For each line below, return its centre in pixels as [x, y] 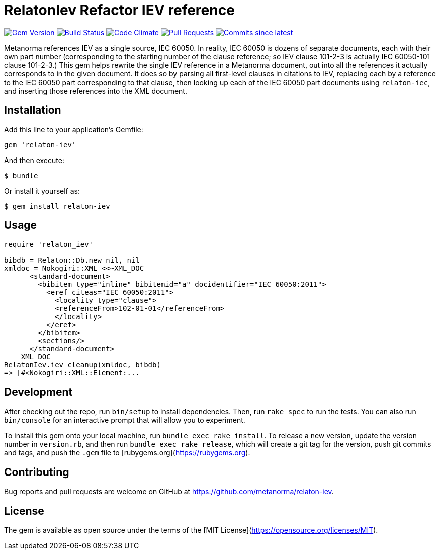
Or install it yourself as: [42, 191]
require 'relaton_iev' [49, 244]
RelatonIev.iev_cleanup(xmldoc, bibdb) [82, 365]
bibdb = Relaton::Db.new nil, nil [72, 260]
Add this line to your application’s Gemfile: [74, 129]
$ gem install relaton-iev [57, 206]
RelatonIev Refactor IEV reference [119, 10]
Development [38, 392]
